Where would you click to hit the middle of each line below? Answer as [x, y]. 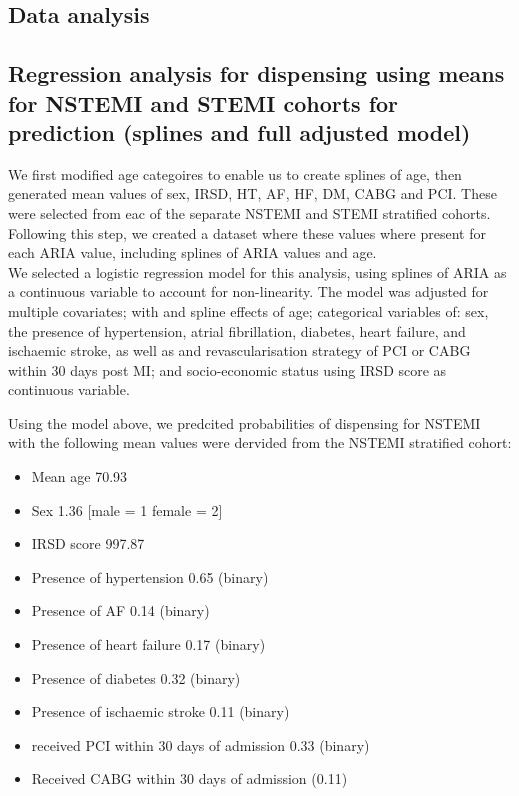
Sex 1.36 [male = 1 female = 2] [127, 509]
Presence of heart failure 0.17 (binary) [148, 644]
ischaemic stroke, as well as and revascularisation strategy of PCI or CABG [239, 350]
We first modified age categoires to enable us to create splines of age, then [235, 173]
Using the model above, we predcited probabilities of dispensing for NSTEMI [244, 422]
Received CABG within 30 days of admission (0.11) [189, 778]
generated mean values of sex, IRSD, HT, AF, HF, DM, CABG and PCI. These [252, 193]
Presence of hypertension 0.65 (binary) [150, 576]
